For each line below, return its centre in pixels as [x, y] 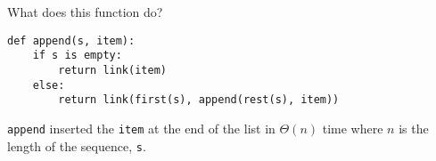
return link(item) [112, 70]
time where [353, 128]
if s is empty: [77, 56]
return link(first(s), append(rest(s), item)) [199, 100]
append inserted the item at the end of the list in [141, 128]
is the [414, 128]
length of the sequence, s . [77, 145]
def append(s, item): [71, 40]
